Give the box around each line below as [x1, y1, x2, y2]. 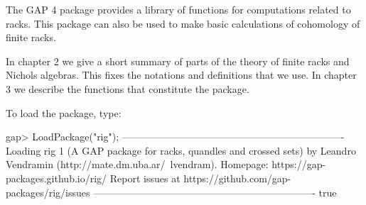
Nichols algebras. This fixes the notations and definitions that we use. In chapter [6, 67, 357, 82]
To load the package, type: [6, 105, 122, 120]
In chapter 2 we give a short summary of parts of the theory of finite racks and [6, 53, 350, 68]
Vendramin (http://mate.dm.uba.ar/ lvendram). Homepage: [6, 157, 269, 172]
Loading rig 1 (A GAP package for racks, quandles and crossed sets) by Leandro [6, 143, 356, 157]
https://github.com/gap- [183, 170, 291, 185]
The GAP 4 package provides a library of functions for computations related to [6, 2, 351, 16]
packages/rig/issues [6, 184, 90, 199]
